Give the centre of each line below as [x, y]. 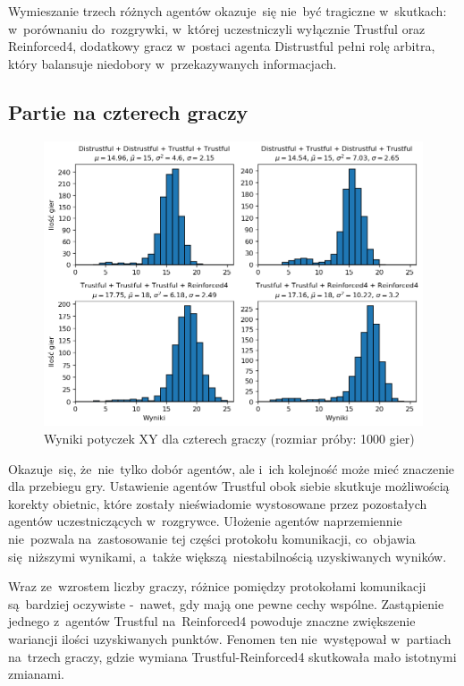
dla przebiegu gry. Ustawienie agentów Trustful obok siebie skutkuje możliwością [229, 486]
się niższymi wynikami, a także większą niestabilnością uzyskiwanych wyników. [228, 556]
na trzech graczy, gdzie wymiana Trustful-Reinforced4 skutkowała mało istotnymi [232, 656]
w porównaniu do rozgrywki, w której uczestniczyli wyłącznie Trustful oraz [217, 28]
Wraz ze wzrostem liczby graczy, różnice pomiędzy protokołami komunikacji [217, 586]
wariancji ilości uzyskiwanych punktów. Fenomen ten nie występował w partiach [230, 639]
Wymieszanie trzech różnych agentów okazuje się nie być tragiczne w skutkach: [228, 11]
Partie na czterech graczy [128, 111]
